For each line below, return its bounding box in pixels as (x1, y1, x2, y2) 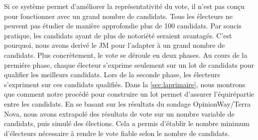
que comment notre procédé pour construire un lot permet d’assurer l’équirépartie (4, 89, 255, 99)
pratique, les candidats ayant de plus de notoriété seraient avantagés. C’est (4, 30, 232, 40)
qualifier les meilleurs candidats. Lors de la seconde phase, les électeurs (4, 69, 220, 80)
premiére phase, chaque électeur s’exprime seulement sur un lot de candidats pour (4, 59, 254, 70)
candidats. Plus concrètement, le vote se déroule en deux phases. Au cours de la (4, 49, 248, 60)
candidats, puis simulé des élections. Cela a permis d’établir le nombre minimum (4, 118, 250, 129)
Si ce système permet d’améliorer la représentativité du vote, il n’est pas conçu (4, 1, 245, 11)
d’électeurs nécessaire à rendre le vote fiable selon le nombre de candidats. (4, 128, 230, 138)
